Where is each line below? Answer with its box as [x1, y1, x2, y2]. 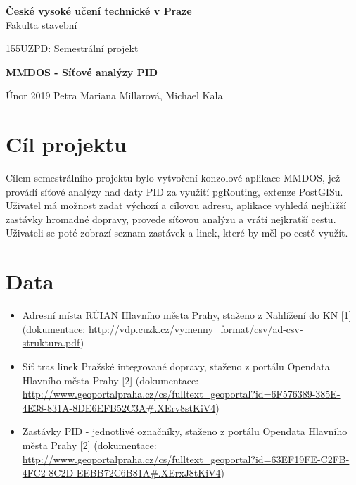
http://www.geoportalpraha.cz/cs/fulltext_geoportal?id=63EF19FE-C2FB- [22, 451, 350, 466]
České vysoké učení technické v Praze [6, 4, 192, 18]
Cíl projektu [6, 130, 127, 158]
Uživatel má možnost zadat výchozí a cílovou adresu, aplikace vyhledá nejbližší [6, 198, 347, 213]
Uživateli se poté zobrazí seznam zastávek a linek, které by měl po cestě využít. [6, 225, 348, 240]
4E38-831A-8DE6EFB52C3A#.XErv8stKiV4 [22, 400, 216, 415]
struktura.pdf [22, 335, 80, 350]
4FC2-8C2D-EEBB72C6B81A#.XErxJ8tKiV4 [22, 465, 221, 480]
